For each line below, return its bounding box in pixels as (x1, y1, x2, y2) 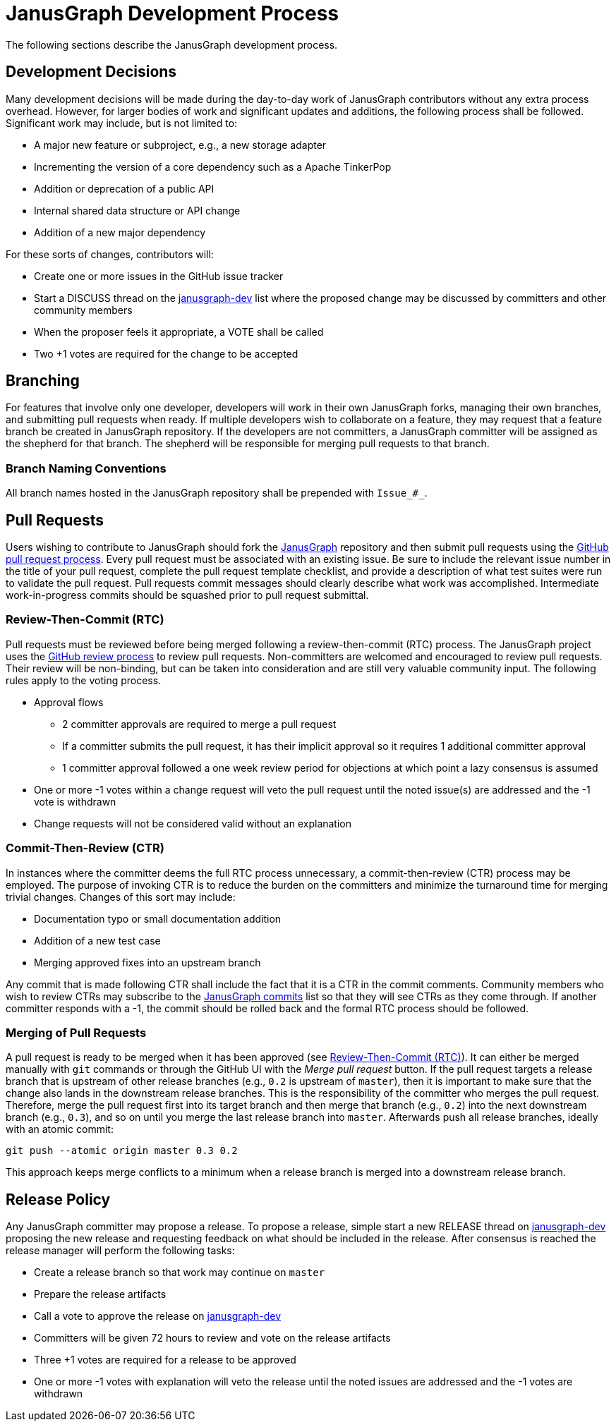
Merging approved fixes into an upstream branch (34, 956, 261, 968)
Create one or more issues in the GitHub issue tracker (34, 269, 284, 282)
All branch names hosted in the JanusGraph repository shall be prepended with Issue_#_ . (6, 487, 428, 499)
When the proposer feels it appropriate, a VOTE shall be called (34, 325, 324, 338)
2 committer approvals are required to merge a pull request (62, 717, 337, 730)
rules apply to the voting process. (6, 674, 162, 686)
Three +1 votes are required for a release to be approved (34, 1354, 296, 1366)
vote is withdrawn (34, 795, 116, 808)
